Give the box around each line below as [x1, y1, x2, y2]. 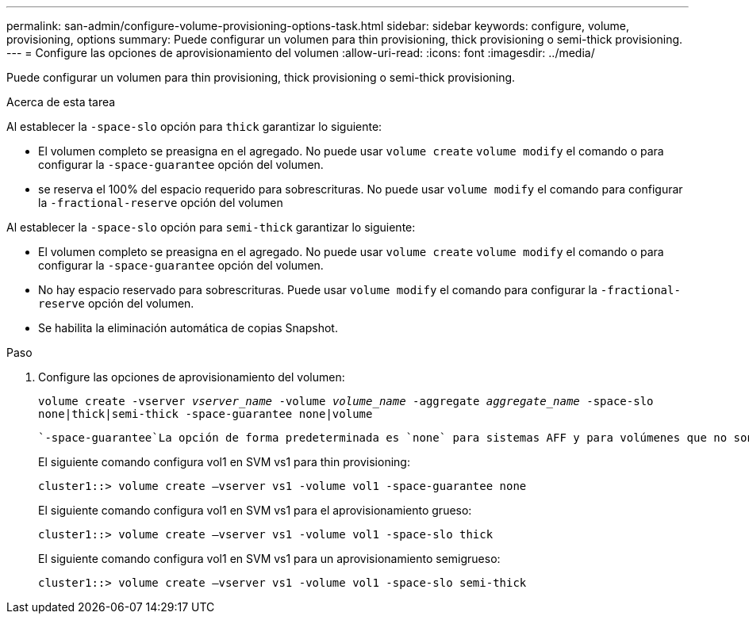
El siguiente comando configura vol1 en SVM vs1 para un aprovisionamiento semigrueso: [38, 552, 501, 565]
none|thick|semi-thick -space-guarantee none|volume [38, 408, 373, 420]
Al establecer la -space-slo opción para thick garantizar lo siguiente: [6, 120, 382, 133]
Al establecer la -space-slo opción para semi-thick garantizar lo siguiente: [6, 220, 416, 234]
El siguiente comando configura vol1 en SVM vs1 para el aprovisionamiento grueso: [38, 503, 472, 517]
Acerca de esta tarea [6, 95, 116, 109]
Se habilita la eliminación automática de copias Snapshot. [38, 321, 338, 335]
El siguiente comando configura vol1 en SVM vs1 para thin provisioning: [38, 455, 410, 469]
